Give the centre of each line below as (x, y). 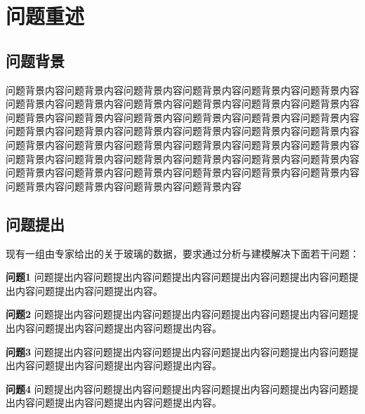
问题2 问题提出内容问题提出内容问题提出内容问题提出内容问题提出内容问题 (177, 314)
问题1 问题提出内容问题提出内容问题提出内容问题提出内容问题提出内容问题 (177, 277)
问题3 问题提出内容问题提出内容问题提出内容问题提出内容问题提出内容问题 (177, 351)
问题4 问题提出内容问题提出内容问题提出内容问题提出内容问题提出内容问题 (177, 388)
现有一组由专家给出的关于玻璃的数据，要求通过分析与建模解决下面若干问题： (182, 253)
